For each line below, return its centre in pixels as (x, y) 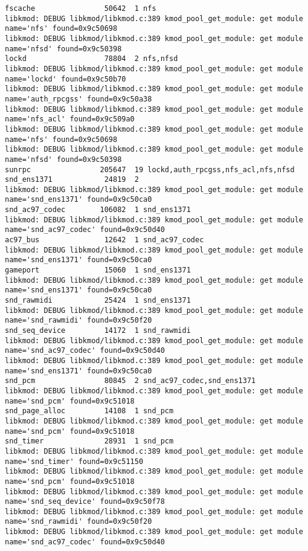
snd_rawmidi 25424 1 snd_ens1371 (98, 301)
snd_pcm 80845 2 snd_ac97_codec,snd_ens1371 (130, 381)
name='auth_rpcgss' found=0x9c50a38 (79, 99)
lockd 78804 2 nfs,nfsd (91, 59)
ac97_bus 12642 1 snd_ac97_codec (104, 240)
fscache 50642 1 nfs (81, 8)
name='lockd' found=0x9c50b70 (66, 79)
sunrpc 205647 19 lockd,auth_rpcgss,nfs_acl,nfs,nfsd (150, 169)
